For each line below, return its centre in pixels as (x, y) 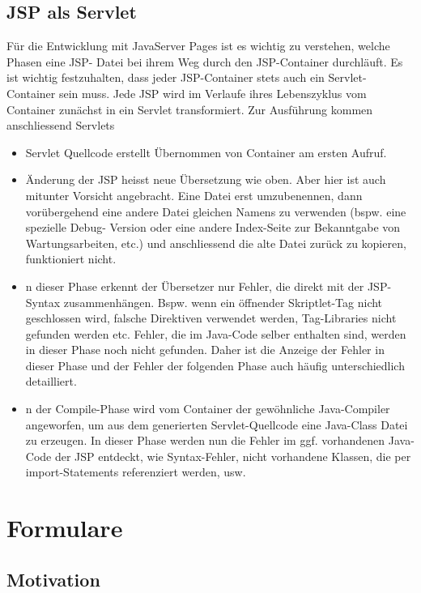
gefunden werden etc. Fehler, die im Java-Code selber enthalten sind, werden (216, 333)
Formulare (65, 528)
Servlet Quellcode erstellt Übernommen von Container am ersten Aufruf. (206, 152)
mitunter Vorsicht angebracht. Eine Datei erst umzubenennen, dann (194, 195)
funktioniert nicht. (71, 259)
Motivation (53, 579)
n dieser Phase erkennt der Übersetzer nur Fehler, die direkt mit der (195, 286)
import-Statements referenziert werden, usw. (136, 472)
